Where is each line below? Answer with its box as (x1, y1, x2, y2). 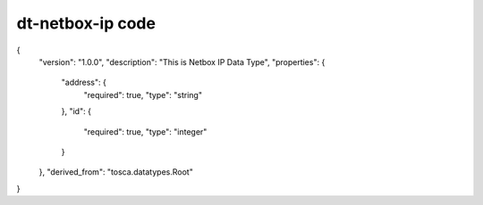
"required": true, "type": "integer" (83, 126, 208, 137)
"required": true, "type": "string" (83, 89, 203, 100)
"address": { (61, 77, 106, 88)
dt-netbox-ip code (16, 13, 157, 33)
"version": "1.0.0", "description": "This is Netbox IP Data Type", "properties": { (38, 56, 326, 67)
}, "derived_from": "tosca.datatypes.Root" (38, 167, 194, 177)
